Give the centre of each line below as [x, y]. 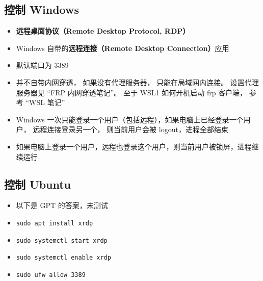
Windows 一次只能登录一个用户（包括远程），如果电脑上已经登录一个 [130, 119]
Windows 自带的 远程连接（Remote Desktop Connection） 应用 [123, 48]
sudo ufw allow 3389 [51, 275]
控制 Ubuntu [38, 184]
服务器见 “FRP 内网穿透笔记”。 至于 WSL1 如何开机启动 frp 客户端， [131, 92]
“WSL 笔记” [45, 102]
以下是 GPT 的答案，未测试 [62, 205]
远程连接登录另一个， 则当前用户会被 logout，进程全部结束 [130, 129]
